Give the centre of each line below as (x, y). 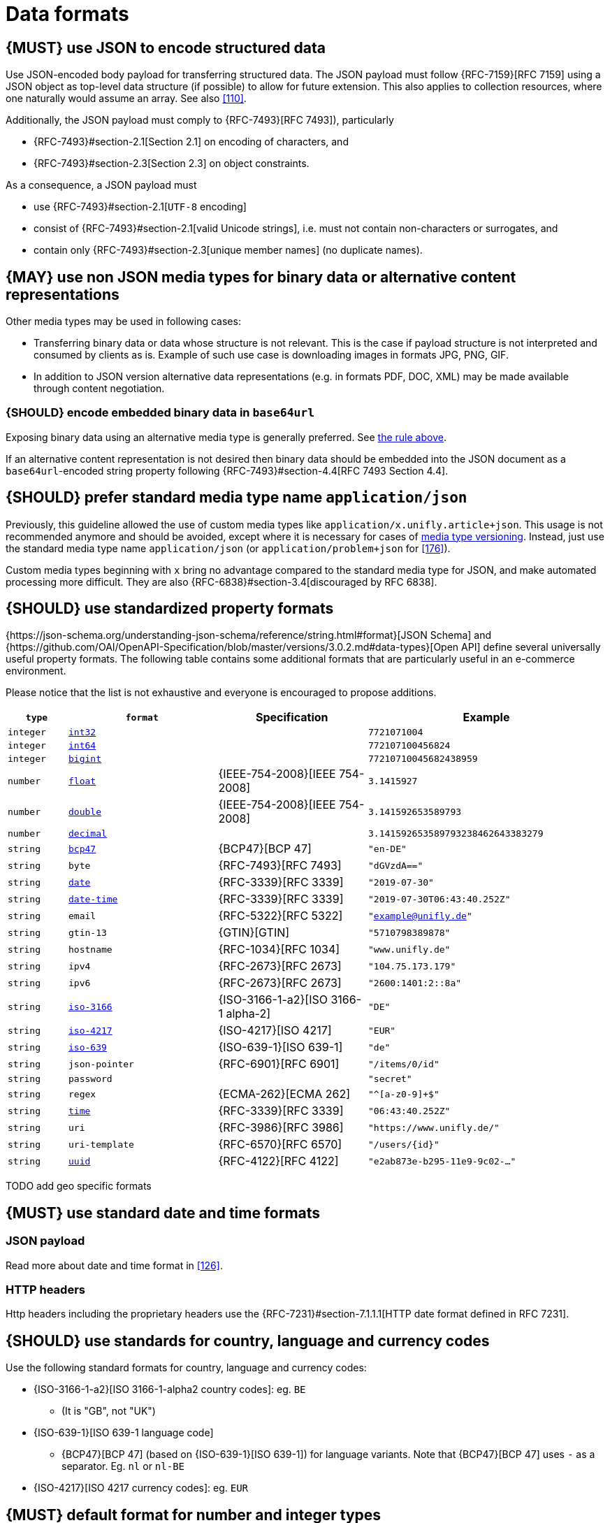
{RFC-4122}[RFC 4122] (278, 1161)
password (90, 1079)
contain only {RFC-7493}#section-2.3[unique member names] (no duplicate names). (228, 250)
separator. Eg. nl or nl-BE (123, 1466)
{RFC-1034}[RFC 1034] (279, 950)
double (85, 811)
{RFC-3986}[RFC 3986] (281, 1128)
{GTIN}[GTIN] (254, 933)
